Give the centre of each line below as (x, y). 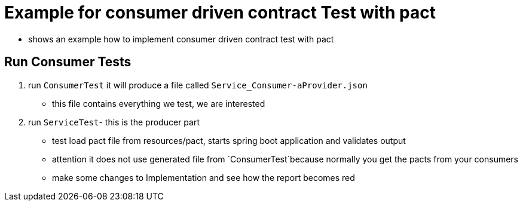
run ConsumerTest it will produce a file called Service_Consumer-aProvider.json (198, 85)
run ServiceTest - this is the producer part (114, 122)
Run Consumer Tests (68, 62)
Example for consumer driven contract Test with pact (220, 13)
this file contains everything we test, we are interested (159, 103)
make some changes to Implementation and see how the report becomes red (204, 177)
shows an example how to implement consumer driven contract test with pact (181, 39)
